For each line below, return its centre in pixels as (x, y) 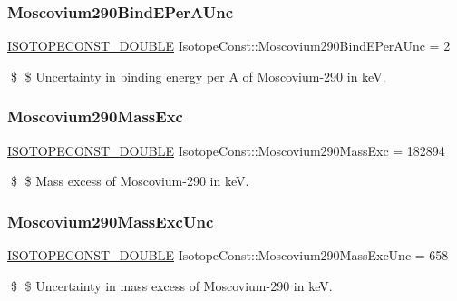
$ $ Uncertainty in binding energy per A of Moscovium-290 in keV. (198, 76)
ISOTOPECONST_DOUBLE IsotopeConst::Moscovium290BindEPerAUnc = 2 (229, 46)
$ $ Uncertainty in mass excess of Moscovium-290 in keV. (171, 285)
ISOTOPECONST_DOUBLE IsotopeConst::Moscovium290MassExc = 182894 (226, 150)
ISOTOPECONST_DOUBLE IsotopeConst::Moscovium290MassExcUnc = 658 (228, 255)
